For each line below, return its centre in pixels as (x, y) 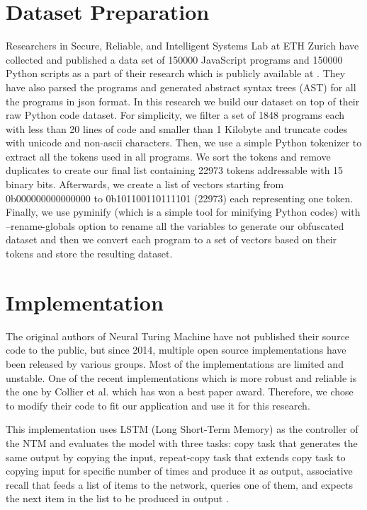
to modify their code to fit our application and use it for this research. (158, 405)
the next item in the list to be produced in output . (117, 498)
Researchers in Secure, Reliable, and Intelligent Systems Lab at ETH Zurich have (182, 46)
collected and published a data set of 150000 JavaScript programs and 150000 (174, 59)
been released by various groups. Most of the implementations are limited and (175, 363)
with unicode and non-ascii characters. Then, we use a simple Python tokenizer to (184, 143)
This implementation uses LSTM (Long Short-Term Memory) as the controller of (182, 429)
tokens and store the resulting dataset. (89, 254)
